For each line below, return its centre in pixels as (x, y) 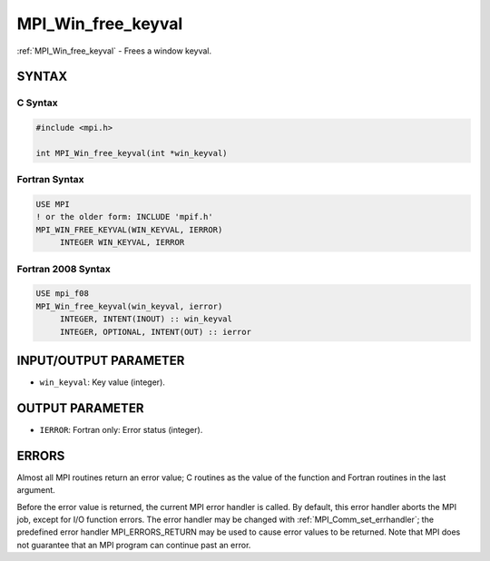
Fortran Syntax (50, 180)
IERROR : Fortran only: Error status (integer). (121, 429)
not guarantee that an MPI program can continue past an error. (134, 545)
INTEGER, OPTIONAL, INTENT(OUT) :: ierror (155, 332)
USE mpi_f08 (63, 294)
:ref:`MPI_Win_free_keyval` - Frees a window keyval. (114, 51)
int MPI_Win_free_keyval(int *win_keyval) (132, 153)
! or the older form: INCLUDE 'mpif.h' (124, 217)
